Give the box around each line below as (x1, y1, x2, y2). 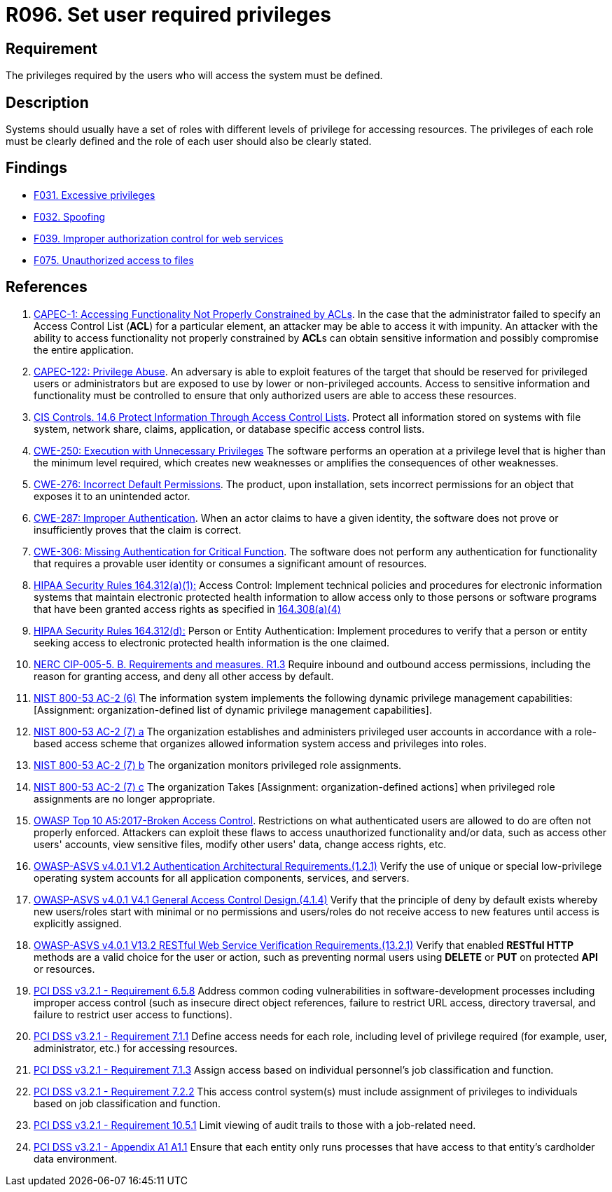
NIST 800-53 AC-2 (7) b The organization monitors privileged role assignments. (34, 758, 401, 771)
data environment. (34, 1152, 118, 1165)
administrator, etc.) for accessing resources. (34, 1041, 237, 1054)
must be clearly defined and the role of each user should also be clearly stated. (6, 135, 372, 148)
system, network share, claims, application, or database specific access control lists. (34, 422, 425, 435)
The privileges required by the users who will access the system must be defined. (6, 69, 383, 82)
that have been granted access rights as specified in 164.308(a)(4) (34, 602, 341, 615)
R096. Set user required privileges (6, 3, 331, 27)
